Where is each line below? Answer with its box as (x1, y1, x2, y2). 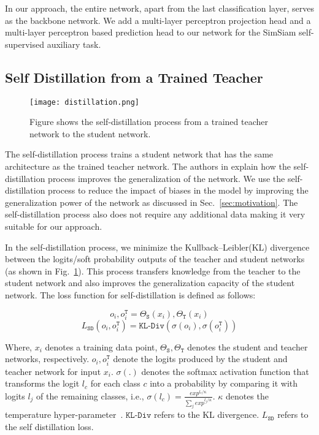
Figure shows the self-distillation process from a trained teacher (29, 115, 268, 128)
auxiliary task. (47, 37, 101, 50)
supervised (5, 37, 44, 50)
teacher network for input (5, 365, 101, 377)
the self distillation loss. (5, 420, 94, 433)
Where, (5, 340, 32, 353)
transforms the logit (5, 377, 80, 390)
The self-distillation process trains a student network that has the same (5, 148, 274, 161)
